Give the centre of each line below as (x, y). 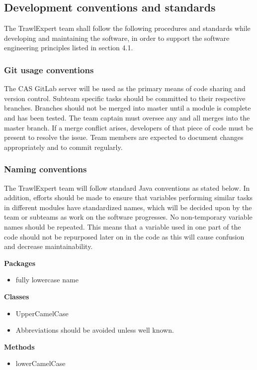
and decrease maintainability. (48, 246)
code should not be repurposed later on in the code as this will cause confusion (124, 236)
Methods (19, 346)
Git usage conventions (49, 69)
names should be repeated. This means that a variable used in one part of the (123, 226)
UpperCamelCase (42, 313)
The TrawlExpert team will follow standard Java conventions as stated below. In (127, 187)
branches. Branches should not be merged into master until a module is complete (128, 108)
